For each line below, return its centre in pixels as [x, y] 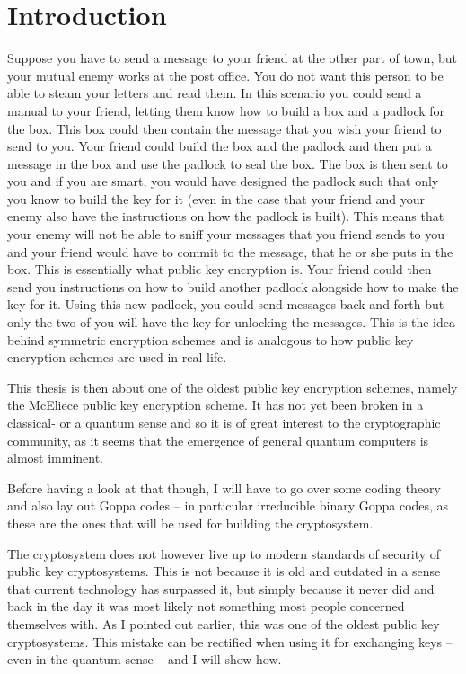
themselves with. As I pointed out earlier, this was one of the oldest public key [224, 623]
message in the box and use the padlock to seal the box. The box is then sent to [228, 163]
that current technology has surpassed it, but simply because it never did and [221, 588]
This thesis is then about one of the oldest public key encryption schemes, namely [233, 387]
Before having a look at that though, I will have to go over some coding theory [224, 488]
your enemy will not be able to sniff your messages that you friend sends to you [226, 234]
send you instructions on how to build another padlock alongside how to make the [233, 286]
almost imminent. [56, 458]
